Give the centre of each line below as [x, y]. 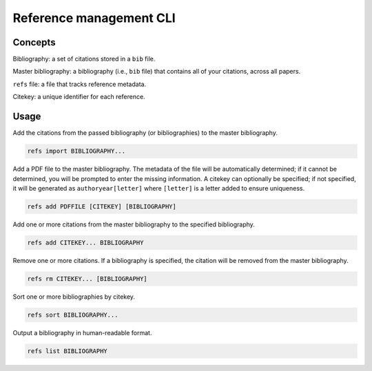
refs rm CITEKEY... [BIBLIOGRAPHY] [87, 278]
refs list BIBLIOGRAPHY [68, 351]
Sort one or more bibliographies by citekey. [74, 297]
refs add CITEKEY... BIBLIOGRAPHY [85, 242]
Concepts [34, 42]
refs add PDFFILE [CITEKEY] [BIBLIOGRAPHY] [102, 206]
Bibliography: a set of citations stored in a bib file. [84, 59]
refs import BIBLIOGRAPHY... [76, 151]
